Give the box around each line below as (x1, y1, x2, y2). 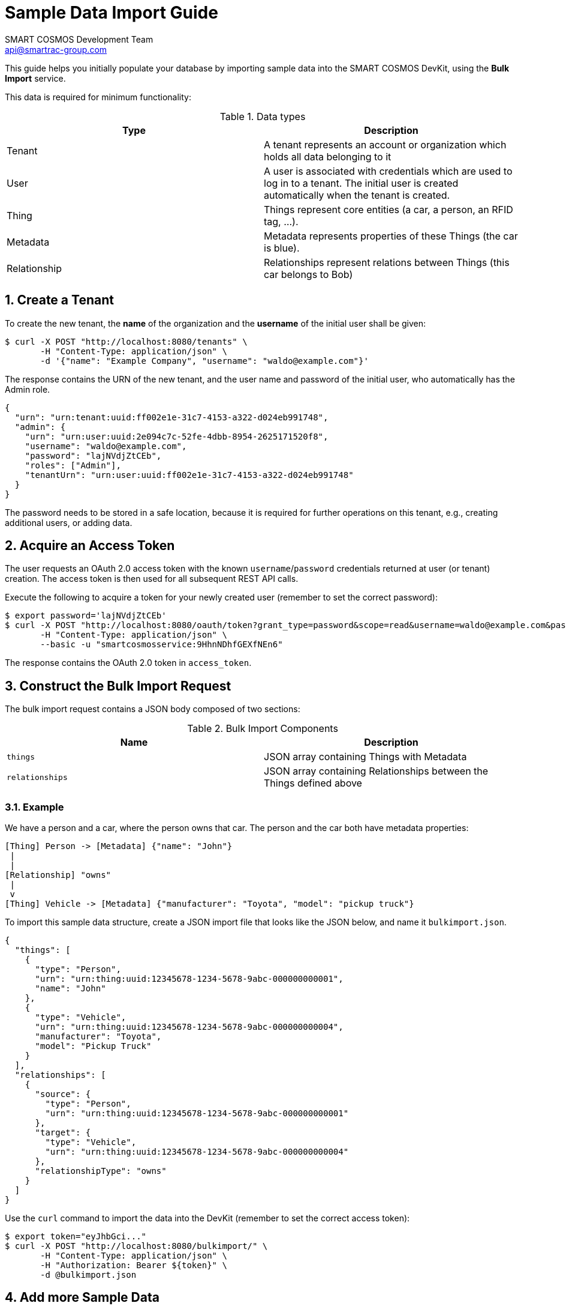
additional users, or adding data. (5, 517, 133, 528)
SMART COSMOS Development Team (5, 34, 153, 44)
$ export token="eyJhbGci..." (5, 1232, 147, 1242)
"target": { (35, 1128, 91, 1138)
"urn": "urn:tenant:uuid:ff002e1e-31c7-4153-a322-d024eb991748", (14, 412, 329, 422)
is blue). (264, 241, 300, 254)
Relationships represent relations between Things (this (264, 256, 510, 268)
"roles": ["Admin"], (25, 460, 121, 470)
